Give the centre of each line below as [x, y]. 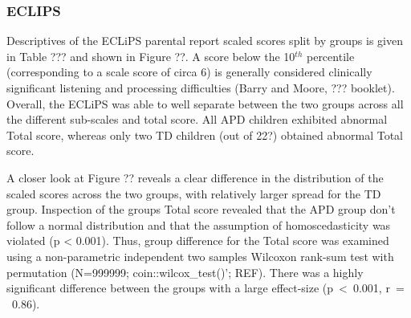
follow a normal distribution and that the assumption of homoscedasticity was [199, 224]
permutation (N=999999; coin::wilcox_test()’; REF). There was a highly [185, 272]
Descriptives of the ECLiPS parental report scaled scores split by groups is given [205, 41]
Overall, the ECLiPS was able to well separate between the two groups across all [205, 103]
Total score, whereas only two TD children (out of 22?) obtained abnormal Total [205, 135]
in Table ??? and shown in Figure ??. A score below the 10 [151, 56]
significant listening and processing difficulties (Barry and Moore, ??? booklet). [201, 88]
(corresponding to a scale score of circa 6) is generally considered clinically [189, 72]
